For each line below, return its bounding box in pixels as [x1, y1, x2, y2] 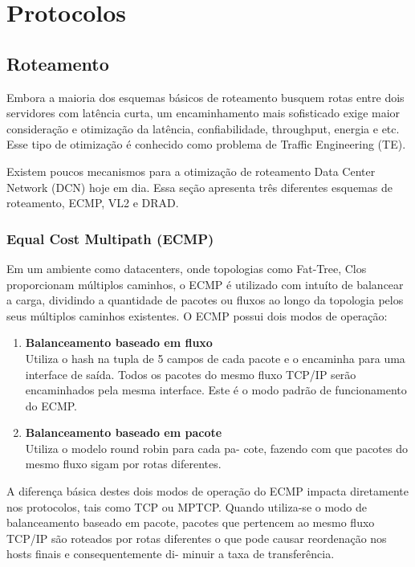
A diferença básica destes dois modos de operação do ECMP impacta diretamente [6, 483, 409, 500]
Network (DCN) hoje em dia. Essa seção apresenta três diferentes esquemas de [6, 178, 393, 195]
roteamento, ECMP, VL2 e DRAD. [6, 194, 179, 211]
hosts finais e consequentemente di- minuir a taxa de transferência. [6, 545, 335, 562]
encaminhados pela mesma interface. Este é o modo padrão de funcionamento [25, 381, 407, 398]
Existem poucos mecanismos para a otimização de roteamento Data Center [6, 162, 376, 179]
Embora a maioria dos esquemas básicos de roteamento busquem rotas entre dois [6, 88, 405, 105]
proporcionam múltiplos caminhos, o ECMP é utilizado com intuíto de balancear [6, 275, 404, 292]
